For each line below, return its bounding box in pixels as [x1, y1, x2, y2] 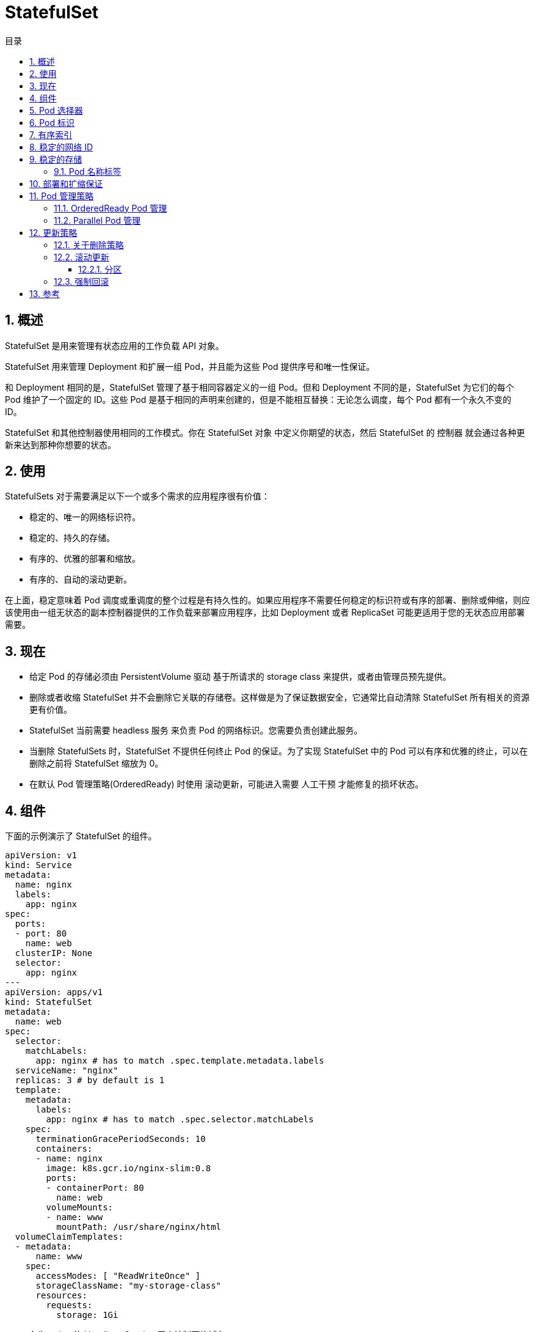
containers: [35, 1144, 93, 1154]
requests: [46, 1300, 93, 1311]
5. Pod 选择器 [29, 105, 83, 116]
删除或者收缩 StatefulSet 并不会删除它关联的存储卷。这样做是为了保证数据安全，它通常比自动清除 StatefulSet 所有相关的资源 [29, 692, 530, 703]
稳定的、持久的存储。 [29, 532, 115, 543]
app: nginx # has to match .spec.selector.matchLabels [46, 1114, 314, 1125]
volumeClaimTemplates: [15, 1232, 123, 1242]
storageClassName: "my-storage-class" [35, 1281, 222, 1291]
